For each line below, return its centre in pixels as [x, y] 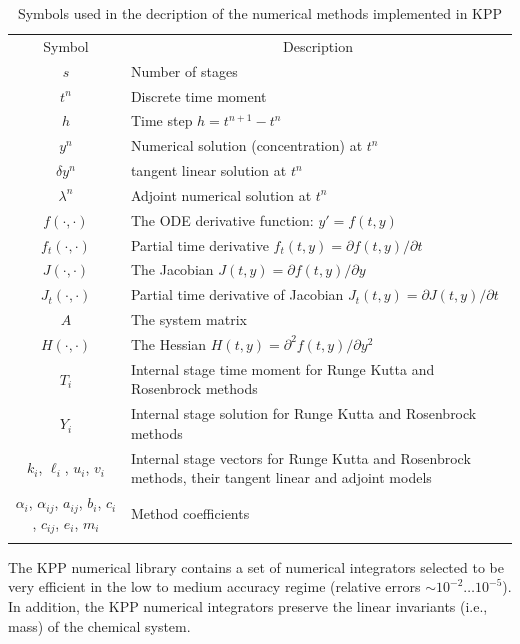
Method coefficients [190, 512]
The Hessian [168, 343]
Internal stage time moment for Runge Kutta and [282, 368]
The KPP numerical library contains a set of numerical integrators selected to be [256, 566]
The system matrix [188, 319]
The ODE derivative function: [222, 219]
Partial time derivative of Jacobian [237, 294]
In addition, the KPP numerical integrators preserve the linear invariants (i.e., [248, 605]
